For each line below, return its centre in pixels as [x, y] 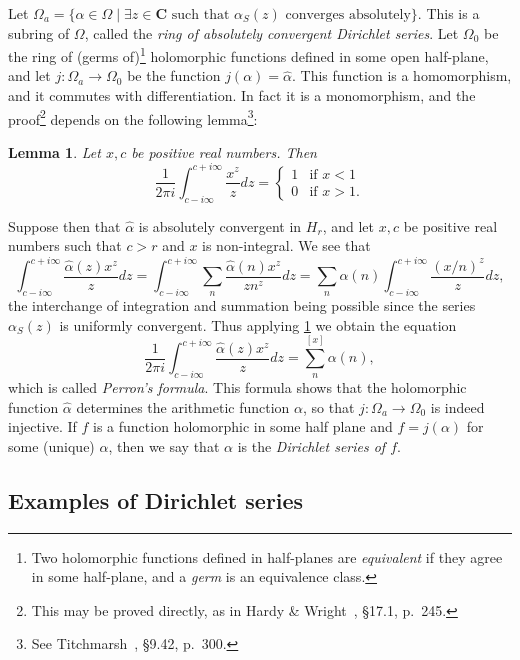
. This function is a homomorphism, [402, 75]
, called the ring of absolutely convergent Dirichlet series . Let [271, 32]
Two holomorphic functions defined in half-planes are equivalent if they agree [267, 556]
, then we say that [164, 445]
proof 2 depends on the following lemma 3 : [133, 117]
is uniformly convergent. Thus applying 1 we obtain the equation [258, 324]
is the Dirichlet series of [311, 445]
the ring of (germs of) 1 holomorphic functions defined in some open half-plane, [248, 54]
